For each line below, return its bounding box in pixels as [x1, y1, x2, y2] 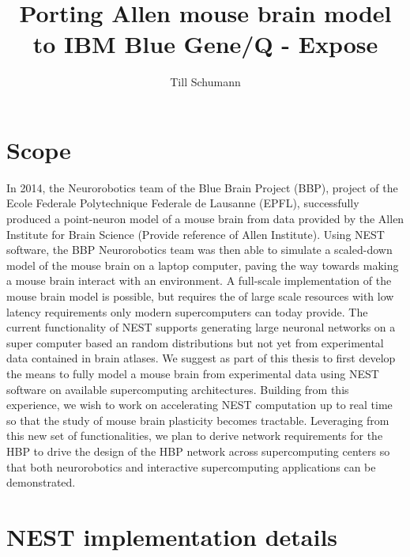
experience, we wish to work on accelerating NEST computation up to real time [6, 396, 393, 413]
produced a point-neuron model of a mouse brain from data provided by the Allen [6, 210, 404, 227]
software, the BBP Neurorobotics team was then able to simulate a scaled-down [6, 241, 393, 258]
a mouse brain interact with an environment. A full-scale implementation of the [6, 272, 392, 289]
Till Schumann [170, 74, 241, 90]
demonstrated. [6, 474, 76, 491]
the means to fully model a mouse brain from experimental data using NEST [6, 365, 379, 381]
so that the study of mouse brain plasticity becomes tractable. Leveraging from [6, 411, 389, 428]
